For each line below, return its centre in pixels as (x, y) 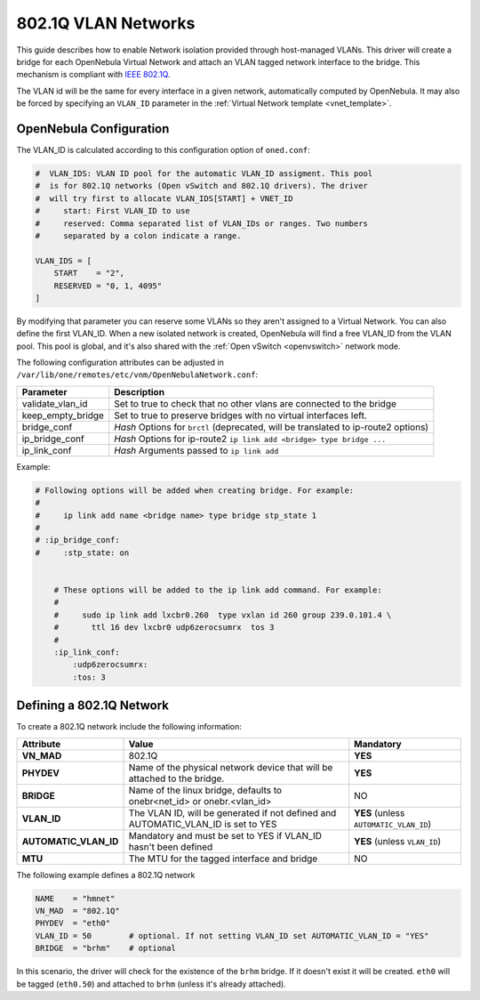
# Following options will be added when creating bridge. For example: (195, 490)
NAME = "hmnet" (75, 898)
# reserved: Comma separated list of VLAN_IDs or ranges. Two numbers (202, 223)
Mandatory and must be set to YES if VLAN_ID (225, 835)
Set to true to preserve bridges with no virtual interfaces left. (241, 415)
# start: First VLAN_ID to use (112, 211)
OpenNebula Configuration (93, 129)
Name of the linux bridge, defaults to (205, 790)
